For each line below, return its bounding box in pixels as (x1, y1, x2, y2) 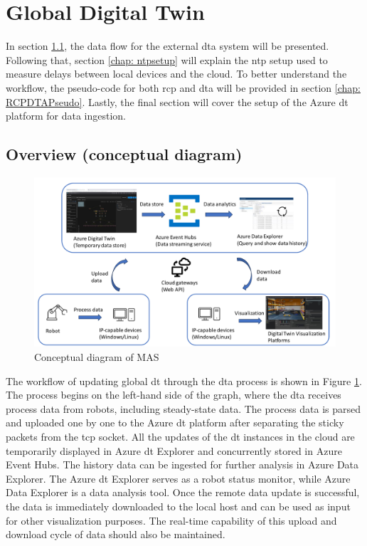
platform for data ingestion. (6, 108, 126, 123)
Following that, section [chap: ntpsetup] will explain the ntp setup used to (6, 52, 328, 67)
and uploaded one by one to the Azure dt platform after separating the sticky (6, 415, 344, 430)
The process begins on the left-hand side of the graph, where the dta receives (6, 387, 341, 402)
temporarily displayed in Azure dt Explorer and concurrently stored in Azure (6, 443, 342, 458)
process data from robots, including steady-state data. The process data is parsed (6, 401, 361, 416)
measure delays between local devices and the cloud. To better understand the (6, 66, 347, 81)
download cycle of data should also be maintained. (6, 527, 225, 542)
